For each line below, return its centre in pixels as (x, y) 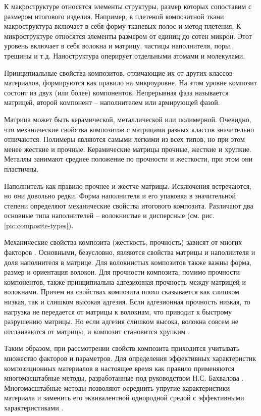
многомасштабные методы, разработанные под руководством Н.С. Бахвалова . (124, 378)
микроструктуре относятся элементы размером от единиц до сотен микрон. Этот (128, 36)
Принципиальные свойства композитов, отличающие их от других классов (118, 72)
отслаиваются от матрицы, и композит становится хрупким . (97, 331)
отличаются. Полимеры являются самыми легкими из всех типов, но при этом (124, 139)
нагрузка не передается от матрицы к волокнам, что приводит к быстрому (118, 311)
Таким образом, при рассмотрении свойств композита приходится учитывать (122, 348)
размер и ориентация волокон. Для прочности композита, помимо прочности (122, 272)
